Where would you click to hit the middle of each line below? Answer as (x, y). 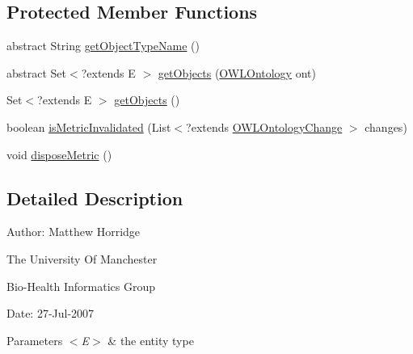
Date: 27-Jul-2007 (51, 313)
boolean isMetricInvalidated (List (89, 126)
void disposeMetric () (59, 154)
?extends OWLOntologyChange (264, 126)
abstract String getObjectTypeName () (103, 46)
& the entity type (151, 340)
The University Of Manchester (82, 258)
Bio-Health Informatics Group (81, 286)
